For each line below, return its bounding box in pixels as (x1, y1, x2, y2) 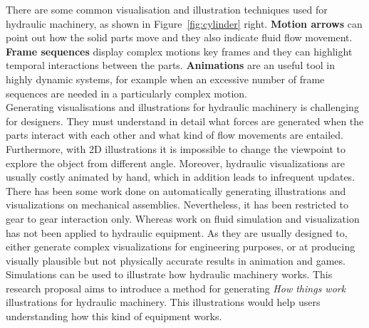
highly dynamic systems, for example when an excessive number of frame (6, 71, 325, 86)
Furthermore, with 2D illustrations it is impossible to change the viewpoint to (6, 141, 345, 156)
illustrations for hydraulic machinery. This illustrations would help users (6, 295, 321, 310)
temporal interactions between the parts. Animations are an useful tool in (6, 58, 336, 73)
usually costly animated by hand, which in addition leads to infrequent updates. (6, 169, 355, 184)
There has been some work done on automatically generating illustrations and (6, 183, 346, 198)
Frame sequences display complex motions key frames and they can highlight (6, 43, 353, 58)
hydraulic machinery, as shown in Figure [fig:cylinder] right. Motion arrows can (6, 16, 363, 31)
